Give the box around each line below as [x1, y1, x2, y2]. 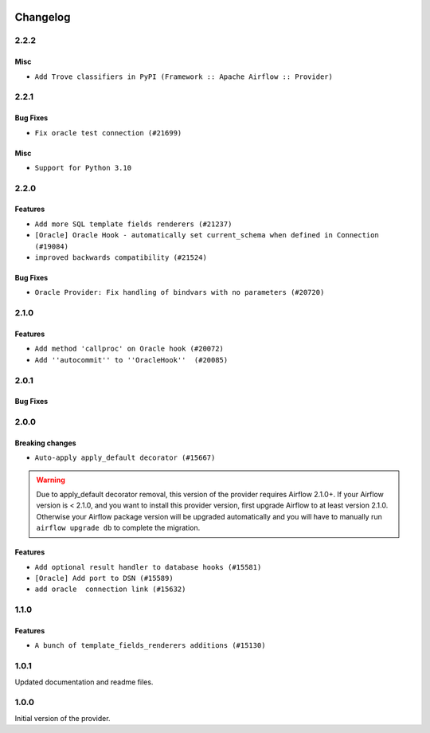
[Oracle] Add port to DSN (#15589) [34, 574, 174, 583]
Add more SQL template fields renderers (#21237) [34, 219, 233, 229]
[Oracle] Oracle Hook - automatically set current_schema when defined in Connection [34, 231, 380, 240]
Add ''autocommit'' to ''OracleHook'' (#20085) [34, 355, 229, 364]
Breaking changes [14, 438, 76, 448]
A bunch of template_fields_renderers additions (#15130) [34, 641, 266, 650]
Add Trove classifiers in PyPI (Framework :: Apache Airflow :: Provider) [34, 72, 334, 81]
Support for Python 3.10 [34, 163, 131, 172]
